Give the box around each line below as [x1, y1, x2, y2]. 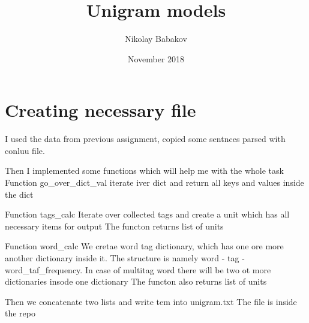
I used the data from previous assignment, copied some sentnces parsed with [5, 132, 286, 145]
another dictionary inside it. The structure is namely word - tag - [5, 252, 245, 264]
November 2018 [127, 52, 185, 65]
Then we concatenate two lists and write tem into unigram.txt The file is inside [5, 295, 297, 307]
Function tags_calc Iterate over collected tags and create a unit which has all [5, 208, 290, 221]
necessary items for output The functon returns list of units [5, 219, 224, 232]
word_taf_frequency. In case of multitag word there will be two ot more [5, 263, 271, 276]
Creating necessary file [5, 98, 196, 122]
